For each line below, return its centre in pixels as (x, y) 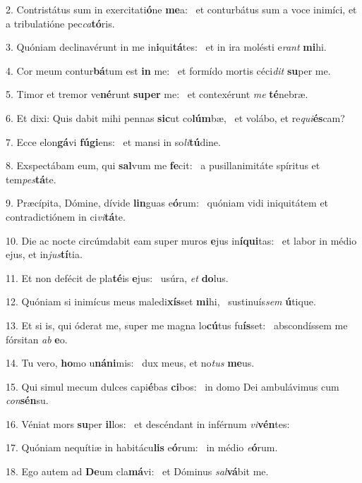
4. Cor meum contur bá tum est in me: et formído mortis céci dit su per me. (168, 70)
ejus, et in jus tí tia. (44, 254)
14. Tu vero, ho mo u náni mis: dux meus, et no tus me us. (130, 363)
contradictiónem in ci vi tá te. (66, 216)
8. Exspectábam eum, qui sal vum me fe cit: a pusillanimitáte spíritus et (163, 165)
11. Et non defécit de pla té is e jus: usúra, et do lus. (117, 277)
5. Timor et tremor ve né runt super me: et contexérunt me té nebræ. (157, 94)
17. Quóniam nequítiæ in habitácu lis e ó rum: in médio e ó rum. (142, 447)
